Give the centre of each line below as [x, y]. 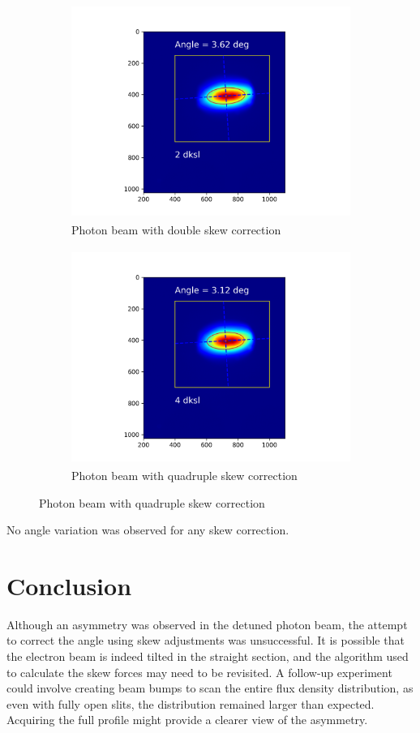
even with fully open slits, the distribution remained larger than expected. [191, 703]
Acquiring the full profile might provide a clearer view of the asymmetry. [187, 720]
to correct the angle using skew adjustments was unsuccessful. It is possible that [206, 640]
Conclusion [69, 585]
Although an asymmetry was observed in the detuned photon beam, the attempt [207, 624]
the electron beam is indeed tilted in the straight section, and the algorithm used [208, 656]
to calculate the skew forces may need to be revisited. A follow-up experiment [199, 672]
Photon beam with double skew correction [176, 230]
